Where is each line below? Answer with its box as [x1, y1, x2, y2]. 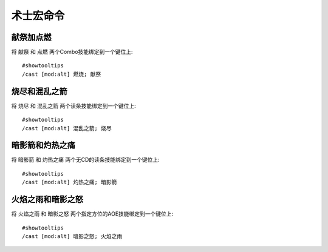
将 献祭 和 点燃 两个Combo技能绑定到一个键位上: [11, 48, 133, 56]
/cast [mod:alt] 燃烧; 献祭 [22, 70, 101, 78]
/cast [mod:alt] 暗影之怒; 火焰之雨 [22, 233, 123, 239]
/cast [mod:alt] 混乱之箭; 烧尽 [22, 125, 112, 131]
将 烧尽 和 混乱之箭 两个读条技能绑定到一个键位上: [11, 102, 136, 109]
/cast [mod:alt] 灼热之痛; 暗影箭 [22, 179, 117, 186]
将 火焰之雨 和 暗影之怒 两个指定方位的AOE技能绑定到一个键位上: [11, 210, 174, 217]
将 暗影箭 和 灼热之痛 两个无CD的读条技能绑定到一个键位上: [11, 156, 160, 164]
